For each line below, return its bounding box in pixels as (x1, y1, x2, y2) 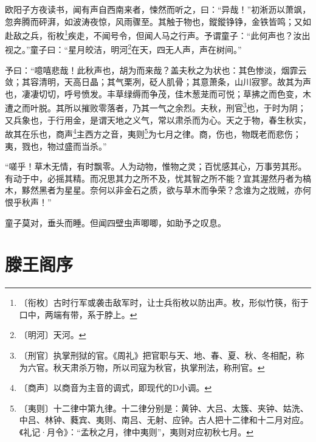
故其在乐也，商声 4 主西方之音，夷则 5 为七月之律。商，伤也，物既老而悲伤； (5, 126, 301, 140)
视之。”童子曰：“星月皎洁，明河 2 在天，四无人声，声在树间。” (5, 41, 242, 56)
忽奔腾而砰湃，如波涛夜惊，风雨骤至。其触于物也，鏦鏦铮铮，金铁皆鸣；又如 (5, 15, 311, 27)
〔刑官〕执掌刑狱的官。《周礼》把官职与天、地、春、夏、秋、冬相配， (19, 349, 296, 362)
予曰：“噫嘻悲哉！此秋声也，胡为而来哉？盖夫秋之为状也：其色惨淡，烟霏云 (5, 63, 307, 76)
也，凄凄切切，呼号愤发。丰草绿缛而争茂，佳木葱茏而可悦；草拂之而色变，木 (5, 87, 311, 100)
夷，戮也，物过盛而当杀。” (5, 139, 107, 152)
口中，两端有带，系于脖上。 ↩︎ (19, 308, 137, 320)
